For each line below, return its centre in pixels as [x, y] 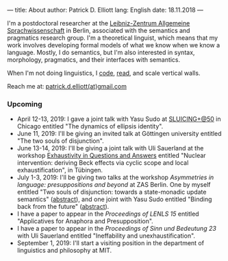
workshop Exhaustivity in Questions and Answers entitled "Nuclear [112, 156]
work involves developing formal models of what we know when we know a [114, 45]
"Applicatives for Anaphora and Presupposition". [85, 221]
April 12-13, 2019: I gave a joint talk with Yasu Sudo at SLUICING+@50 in [119, 119]
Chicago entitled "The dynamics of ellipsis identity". [90, 126]
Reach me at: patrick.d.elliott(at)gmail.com [67, 86]
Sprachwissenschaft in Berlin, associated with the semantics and [99, 31]
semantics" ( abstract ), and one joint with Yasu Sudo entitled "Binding [114, 199]
